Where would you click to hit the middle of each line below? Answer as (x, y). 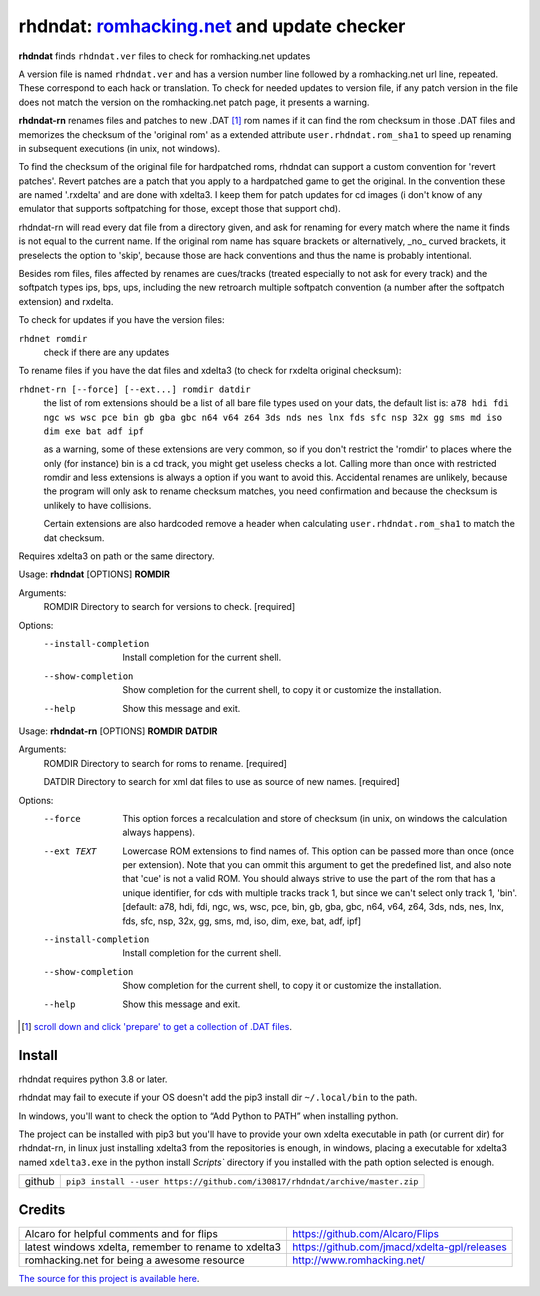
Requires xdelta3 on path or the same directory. (116, 556)
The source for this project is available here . (109, 1278)
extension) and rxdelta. (66, 301)
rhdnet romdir (53, 338)
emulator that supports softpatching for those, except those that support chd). (180, 209)
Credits (42, 1209)
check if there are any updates (106, 352)
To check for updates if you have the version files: (121, 320)
